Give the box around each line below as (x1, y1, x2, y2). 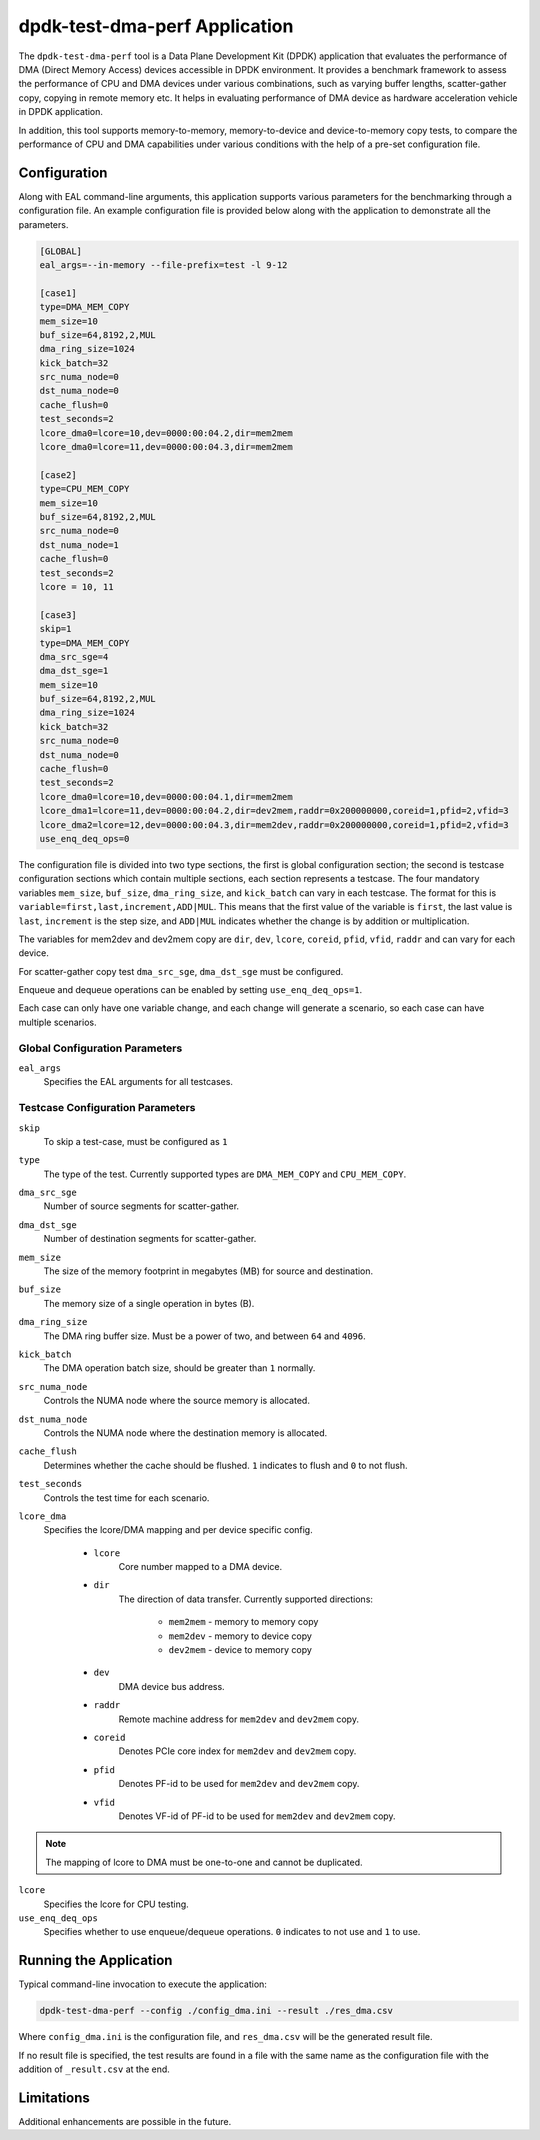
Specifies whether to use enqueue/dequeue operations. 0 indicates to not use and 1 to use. (43, 1926, 421, 1938)
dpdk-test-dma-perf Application (18, 15, 294, 37)
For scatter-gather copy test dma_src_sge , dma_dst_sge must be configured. (18, 965, 344, 977)
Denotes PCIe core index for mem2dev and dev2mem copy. (118, 1745, 357, 1757)
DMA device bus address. (118, 1680, 225, 1692)
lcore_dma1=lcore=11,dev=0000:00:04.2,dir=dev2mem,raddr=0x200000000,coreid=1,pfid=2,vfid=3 (39, 805, 509, 817)
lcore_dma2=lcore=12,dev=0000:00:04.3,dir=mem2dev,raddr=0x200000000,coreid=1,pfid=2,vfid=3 (39, 819, 509, 830)
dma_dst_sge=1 (39, 665, 109, 677)
